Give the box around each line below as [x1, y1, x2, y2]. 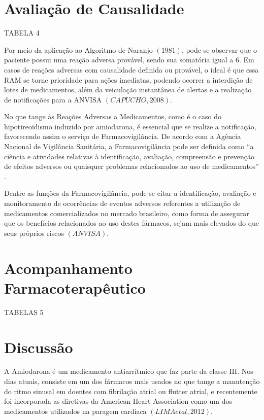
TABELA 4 [4, 27, 40, 38]
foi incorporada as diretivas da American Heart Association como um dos [4, 396, 232, 406]
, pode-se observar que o [181, 44, 257, 55]
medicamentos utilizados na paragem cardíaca [4, 405, 147, 416]
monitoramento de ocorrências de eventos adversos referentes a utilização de [4, 198, 241, 208]
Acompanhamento [4, 257, 133, 278]
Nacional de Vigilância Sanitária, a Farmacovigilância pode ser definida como [4, 141, 245, 152]
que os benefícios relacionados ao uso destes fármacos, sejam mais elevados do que [4, 218, 259, 228]
